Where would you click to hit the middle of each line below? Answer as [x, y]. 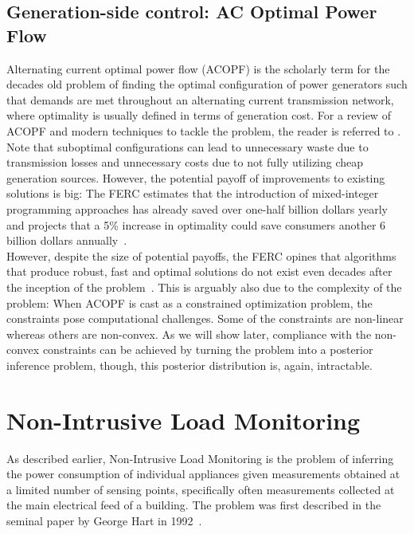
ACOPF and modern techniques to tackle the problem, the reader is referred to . [204, 130]
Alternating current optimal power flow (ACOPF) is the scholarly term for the [198, 68]
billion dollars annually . [67, 240]
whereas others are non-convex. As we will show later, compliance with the [189, 334]
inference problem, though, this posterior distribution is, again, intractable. [189, 365]
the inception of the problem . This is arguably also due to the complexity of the [204, 287]
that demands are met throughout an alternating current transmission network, [200, 99]
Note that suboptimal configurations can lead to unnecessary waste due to [187, 146]
